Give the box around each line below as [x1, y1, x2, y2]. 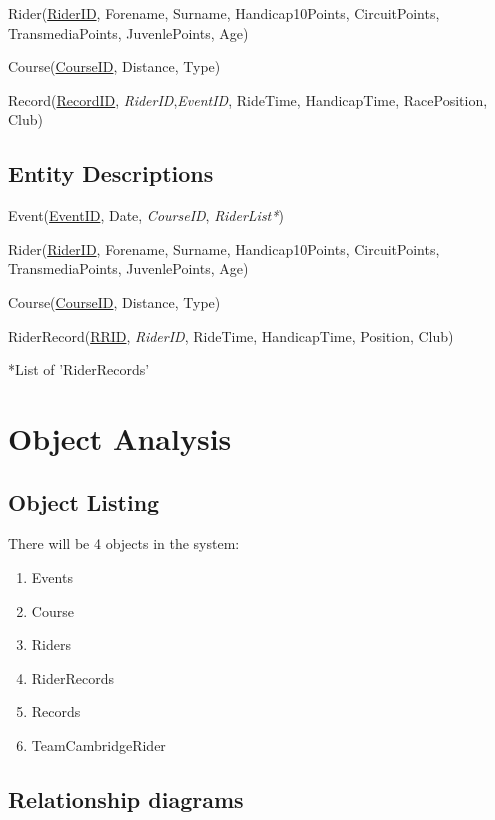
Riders [31, 634, 71, 655]
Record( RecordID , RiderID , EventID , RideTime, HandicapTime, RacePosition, [8, 89, 488, 110]
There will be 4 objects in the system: [8, 533, 240, 554]
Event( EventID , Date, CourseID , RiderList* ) [8, 205, 284, 226]
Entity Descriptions [8, 158, 214, 189]
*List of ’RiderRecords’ [8, 359, 150, 380]
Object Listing [8, 486, 160, 517]
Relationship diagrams [8, 783, 244, 814]
